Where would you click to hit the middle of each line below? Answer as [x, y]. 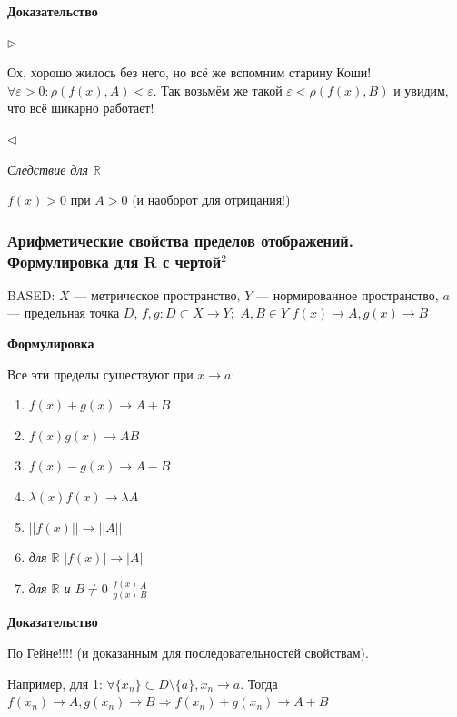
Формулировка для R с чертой [114, 261]
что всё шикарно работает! [81, 108]
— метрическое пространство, [157, 294]
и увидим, [421, 90]
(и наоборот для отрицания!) [211, 200]
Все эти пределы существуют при [100, 374]
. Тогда [259, 683]
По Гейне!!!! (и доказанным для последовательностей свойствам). [188, 653]
